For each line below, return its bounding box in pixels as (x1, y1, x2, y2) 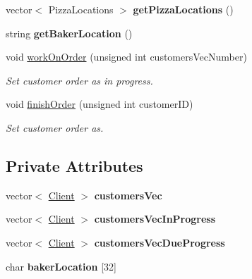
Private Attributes (6, 154, 143, 176)
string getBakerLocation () (6, 25, 133, 40)
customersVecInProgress (94, 211, 216, 226)
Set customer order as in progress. (6, 73, 153, 87)
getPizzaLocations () (133, 2, 234, 16)
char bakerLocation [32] (6, 259, 116, 273)
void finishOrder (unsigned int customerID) (6, 97, 193, 111)
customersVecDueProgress (94, 235, 225, 249)
